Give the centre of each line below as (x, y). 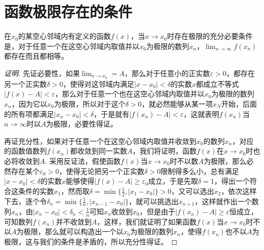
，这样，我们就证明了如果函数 (147, 221)
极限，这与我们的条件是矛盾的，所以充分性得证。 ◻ (91, 241)
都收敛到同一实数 (99, 151)
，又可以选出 (193, 191)
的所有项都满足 (29, 114)
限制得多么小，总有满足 (200, 171)
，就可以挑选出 (154, 201)
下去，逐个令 (25, 201)
